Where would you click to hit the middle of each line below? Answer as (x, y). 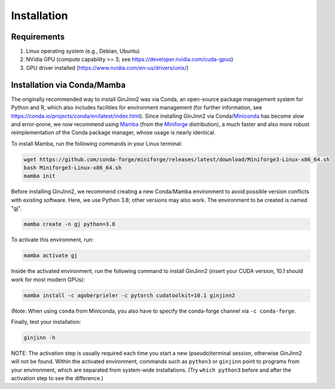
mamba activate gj (51, 256)
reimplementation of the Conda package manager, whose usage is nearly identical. (113, 133)
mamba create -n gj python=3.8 (70, 224)
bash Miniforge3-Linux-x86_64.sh (73, 168)
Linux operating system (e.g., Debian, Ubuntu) (83, 51)
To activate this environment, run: (52, 240)
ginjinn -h (39, 337)
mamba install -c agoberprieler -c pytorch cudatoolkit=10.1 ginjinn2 (130, 295)
